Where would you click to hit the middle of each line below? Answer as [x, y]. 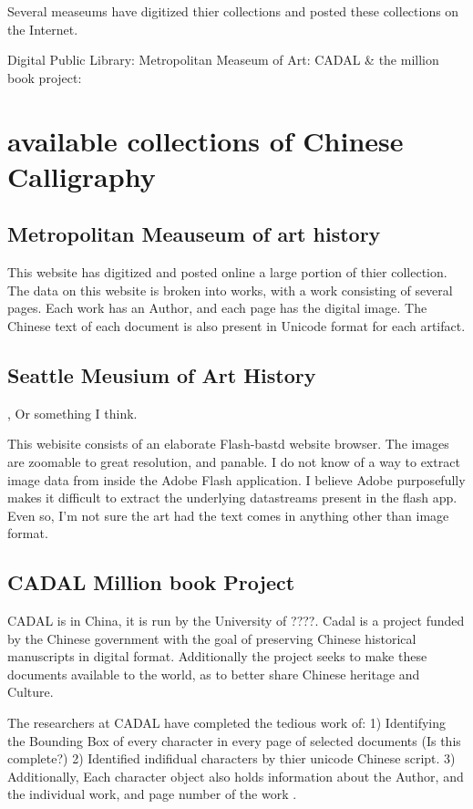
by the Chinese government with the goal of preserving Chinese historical [212, 638]
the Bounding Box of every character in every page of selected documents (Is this [234, 740]
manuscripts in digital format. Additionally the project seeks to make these [217, 656]
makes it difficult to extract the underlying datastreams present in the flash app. [232, 498]
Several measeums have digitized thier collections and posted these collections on [233, 11]
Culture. [31, 692]
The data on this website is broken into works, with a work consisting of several [230, 290]
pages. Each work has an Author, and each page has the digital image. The [217, 308]
